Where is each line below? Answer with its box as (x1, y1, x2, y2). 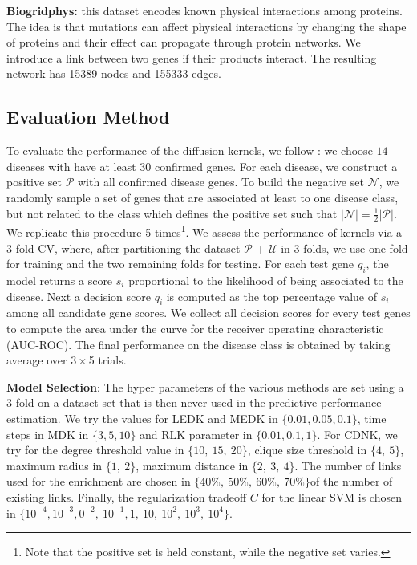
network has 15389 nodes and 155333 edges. (6, 65, 221, 82)
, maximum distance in (136, 457, 249, 474)
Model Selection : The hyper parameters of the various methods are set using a (6, 378, 404, 395)
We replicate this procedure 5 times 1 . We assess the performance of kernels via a (6, 222, 403, 241)
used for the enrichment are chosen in (6, 473, 191, 490)
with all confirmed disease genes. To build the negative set (77, 173, 364, 190)
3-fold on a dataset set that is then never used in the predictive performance (6, 394, 382, 411)
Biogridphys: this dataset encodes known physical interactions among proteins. (6, 2, 403, 18)
